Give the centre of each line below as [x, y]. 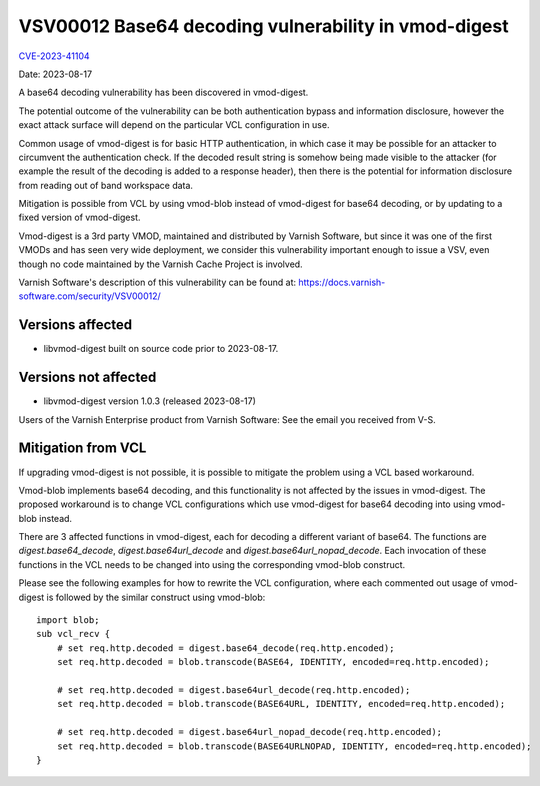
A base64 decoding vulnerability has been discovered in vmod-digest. [163, 92]
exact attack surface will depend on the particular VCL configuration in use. [174, 125]
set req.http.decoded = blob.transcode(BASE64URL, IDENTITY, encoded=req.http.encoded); [281, 704]
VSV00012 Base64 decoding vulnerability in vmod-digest [263, 26]
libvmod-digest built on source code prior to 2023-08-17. [161, 349]
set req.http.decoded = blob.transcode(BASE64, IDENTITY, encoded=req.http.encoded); [273, 662]
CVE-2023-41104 [54, 56]
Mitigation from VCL [82, 448]
